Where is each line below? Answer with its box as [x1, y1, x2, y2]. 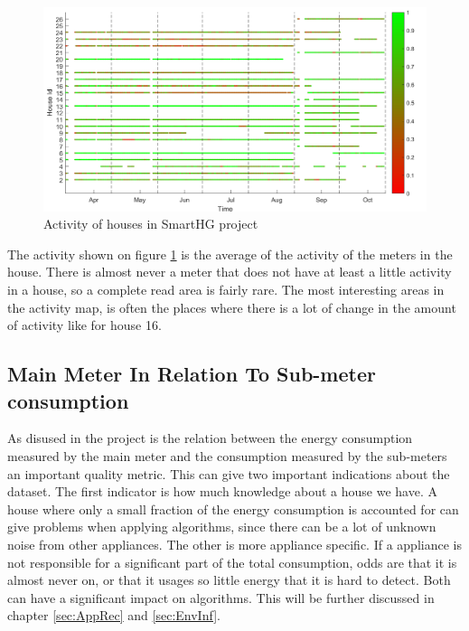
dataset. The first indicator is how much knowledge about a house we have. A [7, 482, 437, 501]
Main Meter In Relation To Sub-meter [7, 360, 376, 388]
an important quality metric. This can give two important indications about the [7, 464, 450, 483]
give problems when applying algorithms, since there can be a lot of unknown [7, 517, 436, 536]
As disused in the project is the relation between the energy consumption [7, 429, 413, 447]
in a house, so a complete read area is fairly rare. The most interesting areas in [7, 280, 445, 299]
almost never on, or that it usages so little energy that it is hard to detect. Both [7, 570, 451, 589]
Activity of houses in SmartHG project [43, 214, 258, 233]
